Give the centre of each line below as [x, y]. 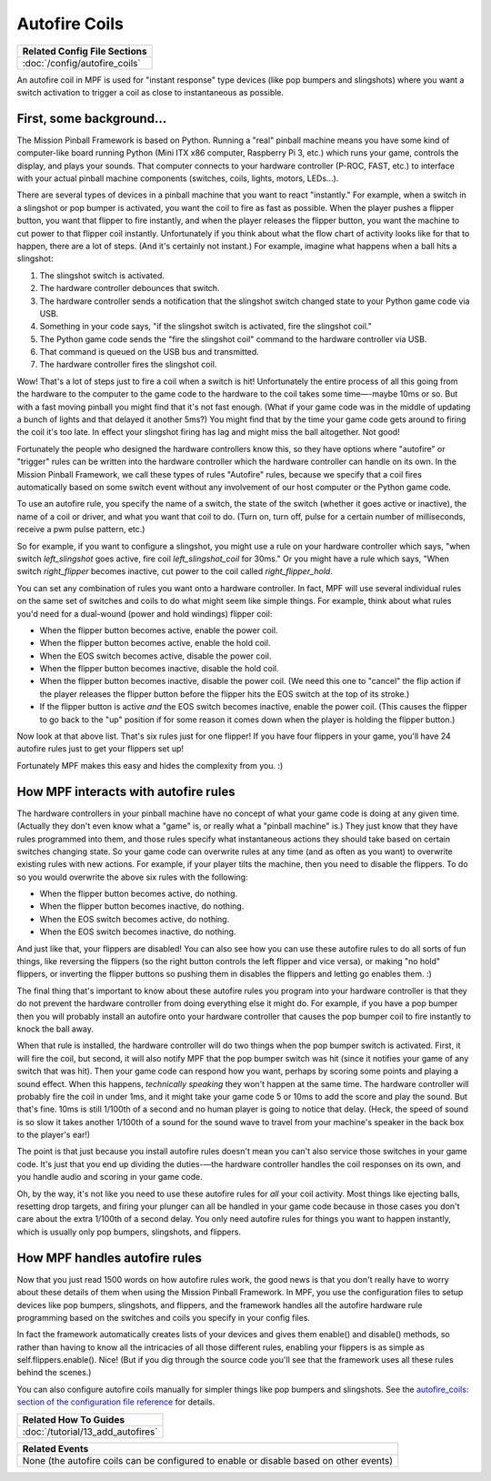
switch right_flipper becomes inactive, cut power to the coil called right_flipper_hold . [175, 571]
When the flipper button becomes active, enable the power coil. [159, 630]
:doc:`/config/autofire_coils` [81, 63]
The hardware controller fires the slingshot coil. [128, 365]
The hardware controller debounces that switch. [130, 288]
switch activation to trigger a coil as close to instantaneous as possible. [150, 92]
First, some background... [92, 118]
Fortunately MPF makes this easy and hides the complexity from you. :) [150, 765]
